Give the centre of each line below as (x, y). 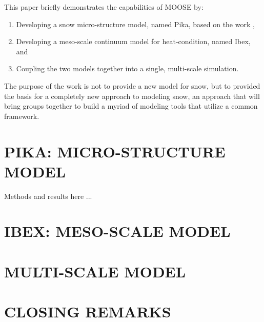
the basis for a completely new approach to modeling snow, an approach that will (132, 96)
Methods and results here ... (48, 196)
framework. (22, 116)
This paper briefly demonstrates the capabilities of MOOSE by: (104, 7)
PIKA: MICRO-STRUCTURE (115, 151)
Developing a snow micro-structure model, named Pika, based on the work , (135, 24)
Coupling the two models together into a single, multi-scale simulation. (127, 68)
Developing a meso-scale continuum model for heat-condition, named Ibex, (133, 41)
